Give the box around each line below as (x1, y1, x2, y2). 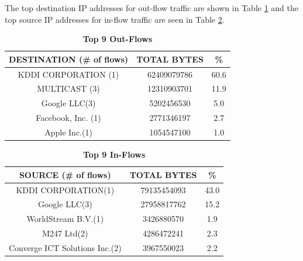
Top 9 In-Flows (83, 148, 146, 161)
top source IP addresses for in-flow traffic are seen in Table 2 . (5, 13, 225, 25)
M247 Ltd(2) (42, 227, 88, 239)
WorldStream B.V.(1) (26, 213, 104, 225)
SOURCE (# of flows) (19, 168, 111, 180)
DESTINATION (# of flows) (9, 53, 129, 65)
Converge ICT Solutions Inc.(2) (9, 241, 122, 253)
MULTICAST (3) (37, 82, 100, 95)
